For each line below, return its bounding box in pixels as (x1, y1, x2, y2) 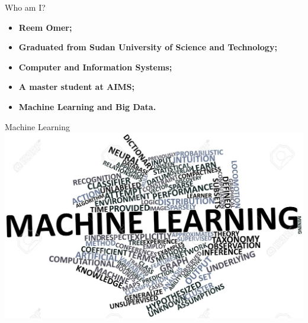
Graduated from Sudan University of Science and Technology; (18, 41, 277, 53)
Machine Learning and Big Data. (18, 100, 156, 112)
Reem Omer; (18, 21, 72, 33)
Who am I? (5, 1, 46, 13)
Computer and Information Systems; (18, 60, 172, 73)
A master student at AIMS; (18, 80, 134, 93)
